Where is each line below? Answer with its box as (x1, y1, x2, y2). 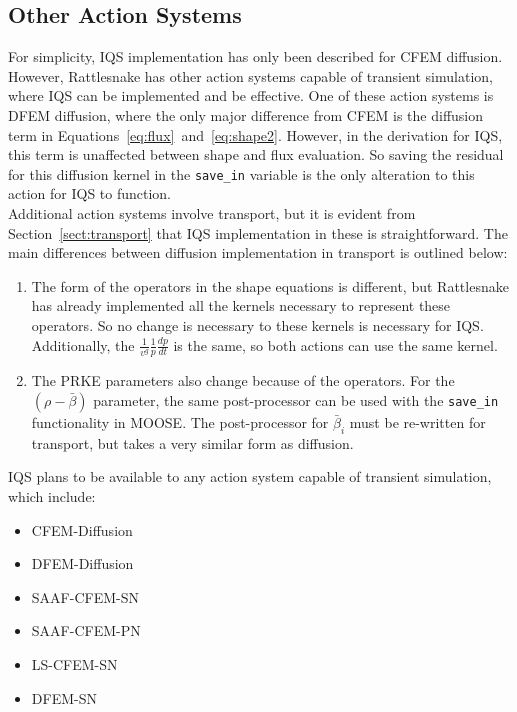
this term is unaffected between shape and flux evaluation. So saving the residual (8, 144, 504, 165)
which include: (8, 485, 96, 506)
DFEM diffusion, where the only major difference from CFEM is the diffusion (8, 104, 484, 125)
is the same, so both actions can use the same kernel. (173, 334, 498, 355)
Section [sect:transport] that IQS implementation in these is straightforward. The (8, 222, 508, 243)
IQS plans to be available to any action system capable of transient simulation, (8, 466, 492, 487)
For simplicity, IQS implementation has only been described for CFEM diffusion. (8, 46, 503, 67)
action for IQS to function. (8, 183, 172, 204)
